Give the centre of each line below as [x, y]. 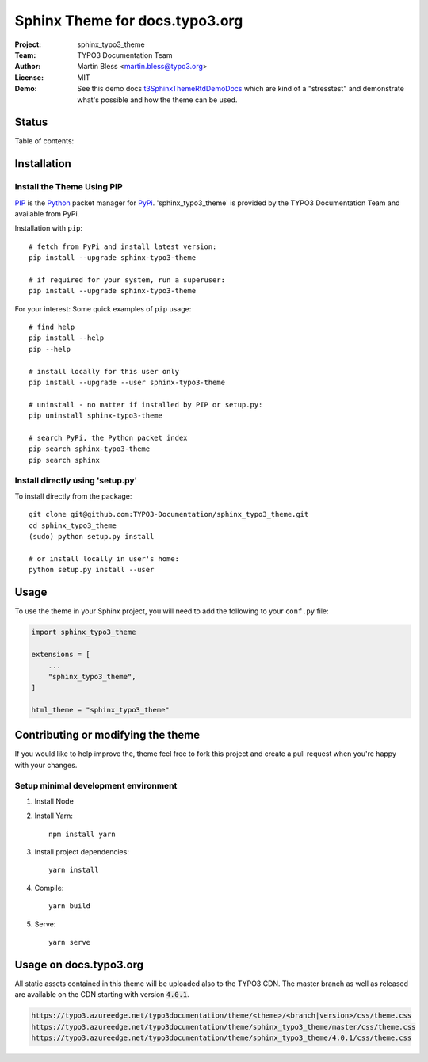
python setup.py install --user [92, 570]
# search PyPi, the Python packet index [108, 437]
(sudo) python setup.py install [92, 537]
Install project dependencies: [82, 852]
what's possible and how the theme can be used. [157, 100]
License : [29, 77]
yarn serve [70, 942]
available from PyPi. [47, 213]
